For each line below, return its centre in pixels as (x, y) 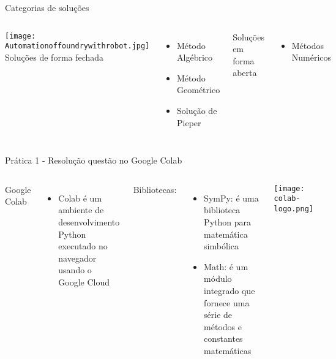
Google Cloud (84, 282)
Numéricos (312, 57)
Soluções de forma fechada (54, 57)
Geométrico (199, 90)
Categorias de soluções (47, 7)
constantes (223, 338)
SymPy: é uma (231, 198)
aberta (245, 73)
